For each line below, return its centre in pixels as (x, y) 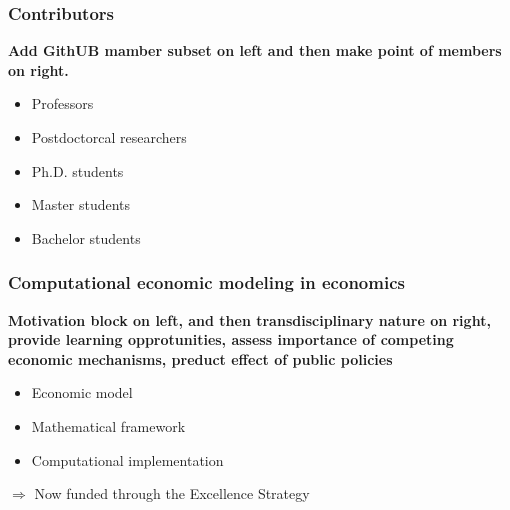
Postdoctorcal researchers (109, 137)
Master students (81, 204)
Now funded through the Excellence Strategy (172, 493)
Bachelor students (86, 237)
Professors (62, 103)
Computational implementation (127, 459)
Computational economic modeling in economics (206, 282)
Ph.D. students (77, 170)
